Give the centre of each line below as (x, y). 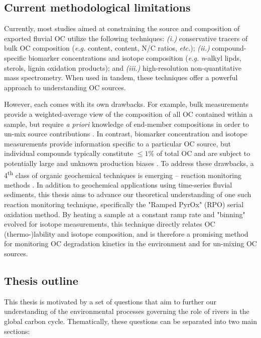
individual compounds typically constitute (69, 153)
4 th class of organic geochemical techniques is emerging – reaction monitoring (123, 174)
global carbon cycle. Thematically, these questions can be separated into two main (130, 321)
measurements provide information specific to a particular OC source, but (118, 143)
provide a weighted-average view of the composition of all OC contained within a (128, 114)
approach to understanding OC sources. (65, 87)
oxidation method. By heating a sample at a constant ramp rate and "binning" (125, 214)
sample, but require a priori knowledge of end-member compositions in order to (126, 124)
